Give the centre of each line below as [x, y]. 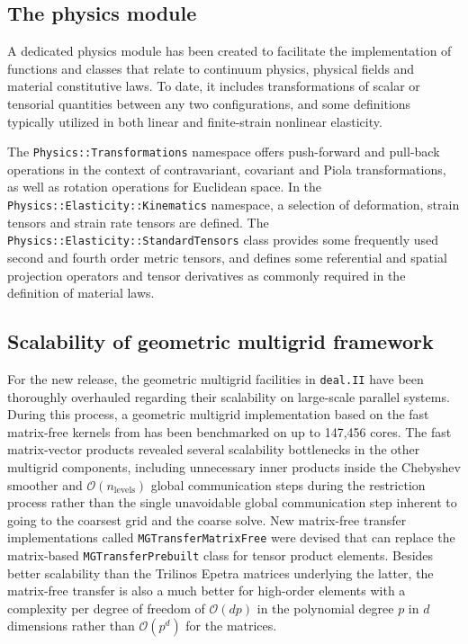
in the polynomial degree [325, 608]
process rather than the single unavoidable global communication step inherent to [232, 502]
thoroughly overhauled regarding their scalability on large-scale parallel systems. [229, 396]
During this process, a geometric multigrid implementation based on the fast [218, 414]
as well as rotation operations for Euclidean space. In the [165, 187]
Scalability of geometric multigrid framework [220, 341]
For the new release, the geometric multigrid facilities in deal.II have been [216, 378]
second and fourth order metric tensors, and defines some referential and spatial [227, 257]
